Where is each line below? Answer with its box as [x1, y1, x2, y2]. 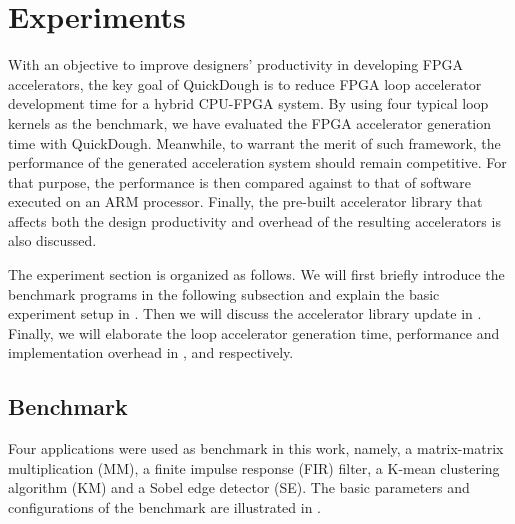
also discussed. [8, 230, 97, 251]
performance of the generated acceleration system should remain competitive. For [8, 152, 507, 173]
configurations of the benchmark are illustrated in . [8, 497, 322, 518]
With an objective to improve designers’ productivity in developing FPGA [8, 54, 464, 75]
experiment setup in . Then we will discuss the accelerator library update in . [8, 303, 482, 324]
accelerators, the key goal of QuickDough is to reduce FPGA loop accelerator [8, 73, 482, 94]
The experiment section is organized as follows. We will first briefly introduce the [8, 264, 505, 285]
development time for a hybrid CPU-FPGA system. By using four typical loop [8, 93, 489, 114]
